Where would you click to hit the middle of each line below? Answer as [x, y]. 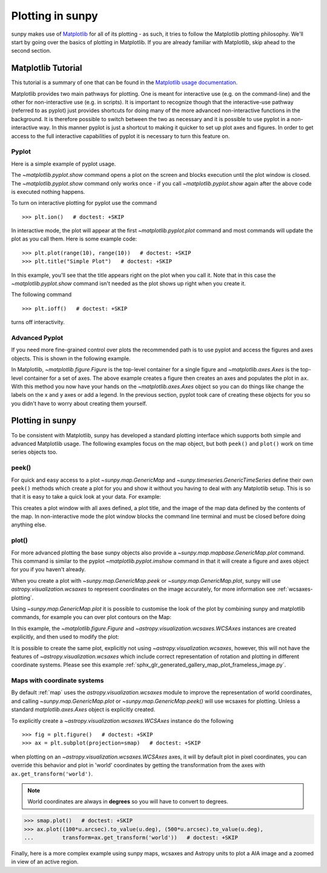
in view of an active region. [45, 862]
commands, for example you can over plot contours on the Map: [91, 617]
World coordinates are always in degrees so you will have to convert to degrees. [128, 802]
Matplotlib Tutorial [47, 68]
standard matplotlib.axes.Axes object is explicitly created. [83, 709]
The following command [41, 294]
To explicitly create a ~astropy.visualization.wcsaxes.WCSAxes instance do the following [122, 720]
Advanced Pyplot [37, 337]
